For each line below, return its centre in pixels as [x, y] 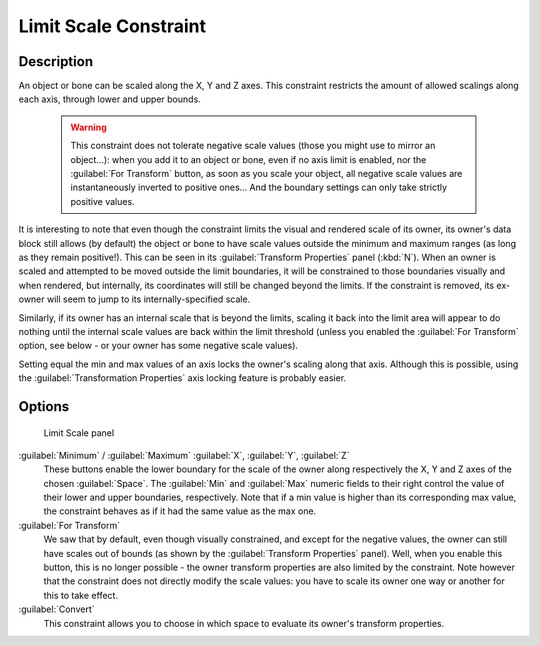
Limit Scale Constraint [112, 26]
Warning [88, 127]
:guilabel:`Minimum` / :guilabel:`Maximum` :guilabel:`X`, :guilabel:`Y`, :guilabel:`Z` [184, 455]
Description [56, 61]
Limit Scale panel [79, 432]
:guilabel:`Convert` [56, 609]
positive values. [102, 201]
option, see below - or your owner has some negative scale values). [158, 346]
